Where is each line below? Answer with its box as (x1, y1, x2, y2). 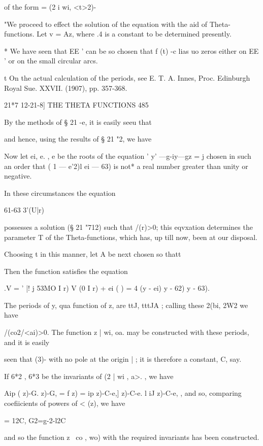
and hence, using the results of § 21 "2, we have (4, 133, 152, 144)
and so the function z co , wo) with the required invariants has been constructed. (4, 432, 259, 442)
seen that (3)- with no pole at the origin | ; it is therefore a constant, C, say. (4, 354, 242, 364)
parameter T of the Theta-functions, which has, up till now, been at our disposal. (4, 231, 257, 242)
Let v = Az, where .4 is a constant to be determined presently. (37, 28, 232, 39)
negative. (4, 170, 32, 181)
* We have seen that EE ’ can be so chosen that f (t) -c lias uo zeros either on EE (4, 45, 259, 56)
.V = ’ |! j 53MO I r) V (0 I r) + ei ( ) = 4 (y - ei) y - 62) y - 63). (4, 283, 210, 293)
